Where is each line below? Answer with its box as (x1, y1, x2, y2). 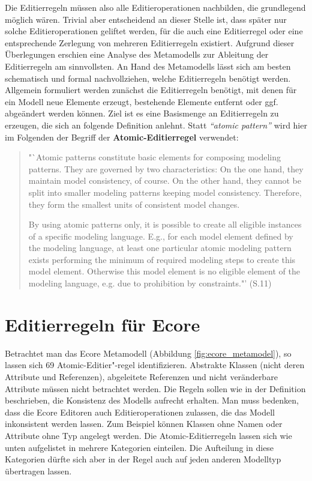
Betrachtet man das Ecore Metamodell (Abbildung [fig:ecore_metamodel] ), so (5, 346, 292, 359)
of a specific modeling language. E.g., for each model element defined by (28, 229, 293, 242)
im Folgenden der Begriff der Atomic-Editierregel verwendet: (5, 130, 239, 143)
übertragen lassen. (5, 464, 72, 477)
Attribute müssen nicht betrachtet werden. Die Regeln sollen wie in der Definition (5, 382, 306, 395)
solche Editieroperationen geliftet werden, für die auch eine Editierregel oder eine (5, 25, 303, 37)
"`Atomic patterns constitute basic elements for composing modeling (28, 151, 281, 163)
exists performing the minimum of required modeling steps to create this (28, 253, 296, 265)
